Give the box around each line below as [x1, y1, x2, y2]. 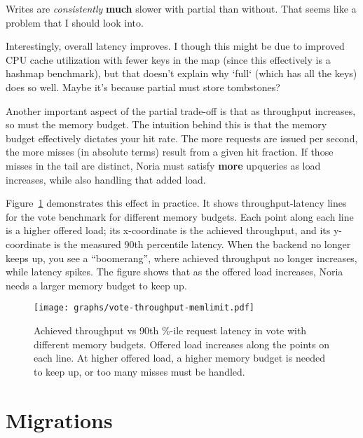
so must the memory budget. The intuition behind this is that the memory [6, 117, 327, 132]
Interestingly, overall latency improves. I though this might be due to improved [6, 39, 345, 53]
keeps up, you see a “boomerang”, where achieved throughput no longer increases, [6, 250, 357, 265]
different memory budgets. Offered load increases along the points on [34, 336, 330, 351]
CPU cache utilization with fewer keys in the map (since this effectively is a [6, 52, 331, 67]
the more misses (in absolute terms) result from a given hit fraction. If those [6, 144, 334, 159]
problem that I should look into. [6, 15, 144, 29]
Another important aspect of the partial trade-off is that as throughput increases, [6, 103, 356, 118]
